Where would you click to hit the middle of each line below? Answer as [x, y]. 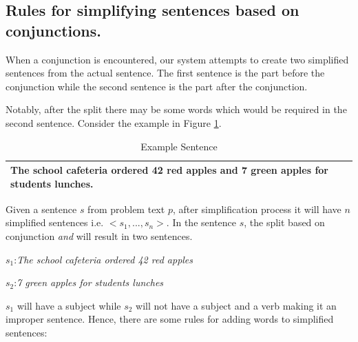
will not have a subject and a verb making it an [236, 305]
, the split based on [284, 222]
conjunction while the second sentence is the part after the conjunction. [157, 86]
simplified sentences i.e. [55, 222]
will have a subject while [69, 305]
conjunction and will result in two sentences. [99, 236]
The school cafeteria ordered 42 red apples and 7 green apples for [169, 170]
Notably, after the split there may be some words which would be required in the [176, 109]
